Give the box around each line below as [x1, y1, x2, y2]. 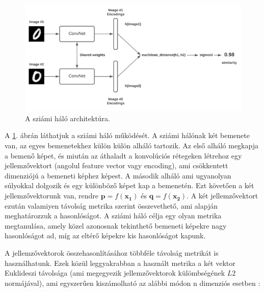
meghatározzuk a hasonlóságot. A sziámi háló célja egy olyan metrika [5, 210, 222, 221]
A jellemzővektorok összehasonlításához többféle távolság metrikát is [5, 248, 219, 258]
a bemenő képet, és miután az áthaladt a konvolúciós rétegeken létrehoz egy [5, 150, 242, 161]
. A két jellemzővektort [187, 190, 258, 201]
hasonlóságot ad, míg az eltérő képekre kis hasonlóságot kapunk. [5, 230, 206, 241]
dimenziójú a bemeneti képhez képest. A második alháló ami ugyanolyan [5, 170, 231, 181]
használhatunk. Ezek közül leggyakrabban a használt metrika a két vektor [5, 257, 235, 268]
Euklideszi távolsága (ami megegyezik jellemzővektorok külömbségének [5, 267, 225, 278]
